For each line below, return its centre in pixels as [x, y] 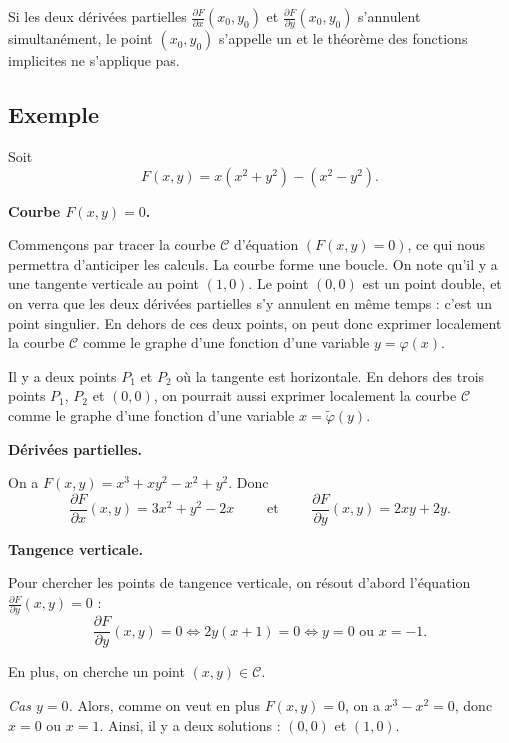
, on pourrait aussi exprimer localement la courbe [305, 395]
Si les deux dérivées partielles [97, 16]
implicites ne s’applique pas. [94, 60]
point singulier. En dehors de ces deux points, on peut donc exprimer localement [255, 322]
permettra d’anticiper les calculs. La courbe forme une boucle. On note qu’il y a [253, 263]
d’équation [266, 244]
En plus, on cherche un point [96, 671]
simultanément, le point [80, 38]
